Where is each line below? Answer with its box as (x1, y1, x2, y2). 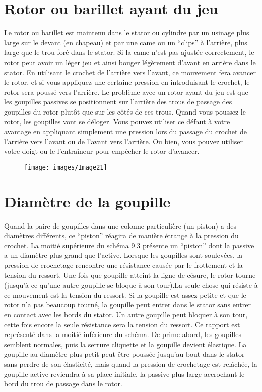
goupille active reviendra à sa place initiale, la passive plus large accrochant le (4, 368, 245, 379)
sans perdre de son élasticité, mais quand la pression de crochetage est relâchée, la (4, 358, 257, 369)
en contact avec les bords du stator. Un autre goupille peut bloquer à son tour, (4, 309, 248, 319)
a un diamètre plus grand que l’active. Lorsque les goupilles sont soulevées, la (4, 250, 243, 260)
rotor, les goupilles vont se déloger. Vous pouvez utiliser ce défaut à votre (4, 116, 230, 127)
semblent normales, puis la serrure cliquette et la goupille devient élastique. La (4, 339, 247, 349)
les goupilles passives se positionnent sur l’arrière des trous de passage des (4, 96, 232, 107)
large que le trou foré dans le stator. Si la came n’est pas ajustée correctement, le (4, 47, 254, 58)
